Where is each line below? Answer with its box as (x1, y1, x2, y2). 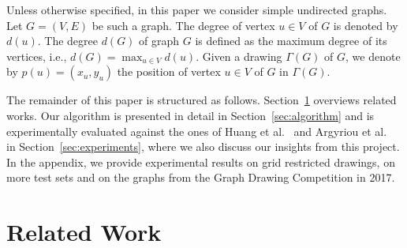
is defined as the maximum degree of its (195, 32, 387, 49)
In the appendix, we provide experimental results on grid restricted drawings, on (6, 153, 395, 170)
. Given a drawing (196, 47, 282, 64)
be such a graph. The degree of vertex (91, 17, 275, 33)
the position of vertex (117, 63, 221, 80)
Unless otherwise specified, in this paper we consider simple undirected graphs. (6, 2, 387, 17)
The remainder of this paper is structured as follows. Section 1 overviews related (6, 92, 397, 108)
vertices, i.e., (6, 47, 67, 64)
